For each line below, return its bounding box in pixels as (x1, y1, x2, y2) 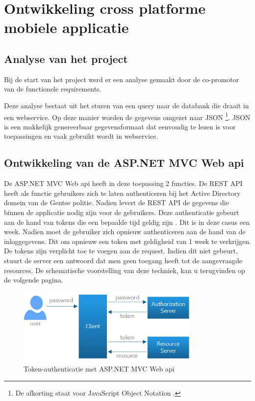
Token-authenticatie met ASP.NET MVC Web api (24, 364, 175, 374)
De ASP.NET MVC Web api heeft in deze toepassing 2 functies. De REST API (4, 178, 243, 188)
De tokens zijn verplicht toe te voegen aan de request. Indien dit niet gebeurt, (4, 246, 238, 256)
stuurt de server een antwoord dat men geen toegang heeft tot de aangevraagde (4, 255, 243, 265)
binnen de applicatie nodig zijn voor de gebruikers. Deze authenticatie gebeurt (4, 207, 239, 217)
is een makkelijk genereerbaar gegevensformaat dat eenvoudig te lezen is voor (4, 121, 236, 131)
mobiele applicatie (4, 17, 129, 37)
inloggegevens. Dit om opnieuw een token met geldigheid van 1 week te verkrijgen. (4, 236, 251, 246)
